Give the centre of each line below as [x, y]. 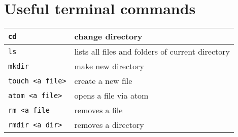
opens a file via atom [111, 96]
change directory [108, 36]
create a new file [103, 81]
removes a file [98, 110]
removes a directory [109, 125]
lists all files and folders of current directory [152, 52]
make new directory [109, 66]
